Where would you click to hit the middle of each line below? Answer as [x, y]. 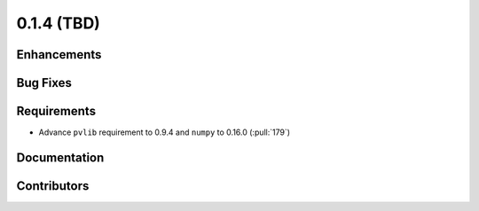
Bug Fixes [44, 83]
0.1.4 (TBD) [59, 23]
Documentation [60, 157]
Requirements [56, 111]
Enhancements [59, 55]
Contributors [53, 186]
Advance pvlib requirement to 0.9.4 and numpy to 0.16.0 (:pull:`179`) [165, 132]
